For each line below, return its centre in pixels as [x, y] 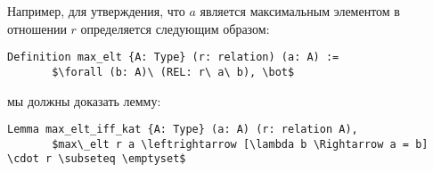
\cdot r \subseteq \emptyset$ [97, 159]
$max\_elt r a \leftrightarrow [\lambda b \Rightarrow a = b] [240, 144]
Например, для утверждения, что [96, 11]
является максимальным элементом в [300, 11]
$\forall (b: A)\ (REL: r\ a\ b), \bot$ [173, 72]
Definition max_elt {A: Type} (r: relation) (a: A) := [173, 57]
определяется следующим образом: [175, 28]
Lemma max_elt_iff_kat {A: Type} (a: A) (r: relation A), [183, 130]
